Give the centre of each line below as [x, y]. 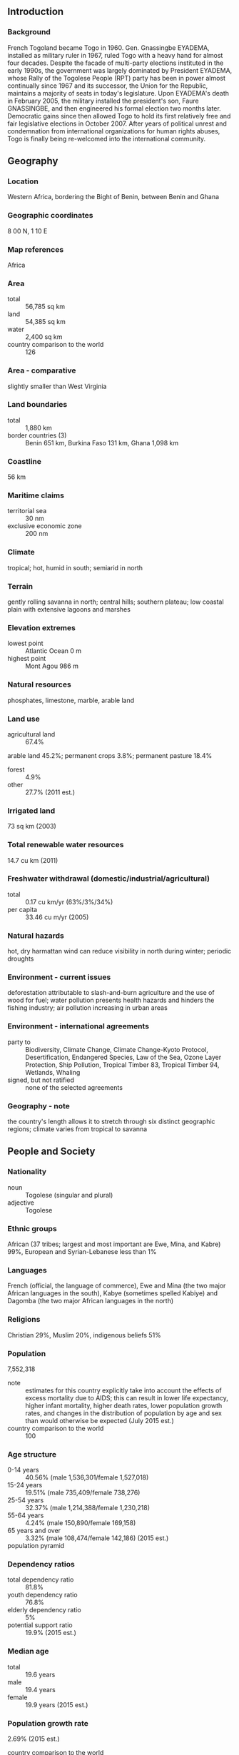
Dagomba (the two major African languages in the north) [91, 1301]
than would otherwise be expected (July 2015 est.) [100, 1420]
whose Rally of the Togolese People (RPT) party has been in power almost [117, 78]
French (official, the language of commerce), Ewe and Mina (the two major [117, 1286]
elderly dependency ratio [44, 1610]
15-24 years [25, 1485]
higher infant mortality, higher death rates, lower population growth [124, 1405]
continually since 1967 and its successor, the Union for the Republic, [108, 86]
